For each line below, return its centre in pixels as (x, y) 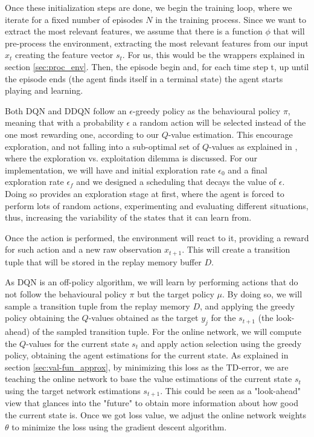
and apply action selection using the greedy (221, 343)
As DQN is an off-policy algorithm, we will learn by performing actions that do (152, 282)
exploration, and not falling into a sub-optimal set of (102, 146)
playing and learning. (44, 90)
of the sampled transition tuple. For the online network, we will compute (167, 331)
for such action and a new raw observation (83, 249)
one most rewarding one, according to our (82, 134)
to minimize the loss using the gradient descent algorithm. (119, 426)
